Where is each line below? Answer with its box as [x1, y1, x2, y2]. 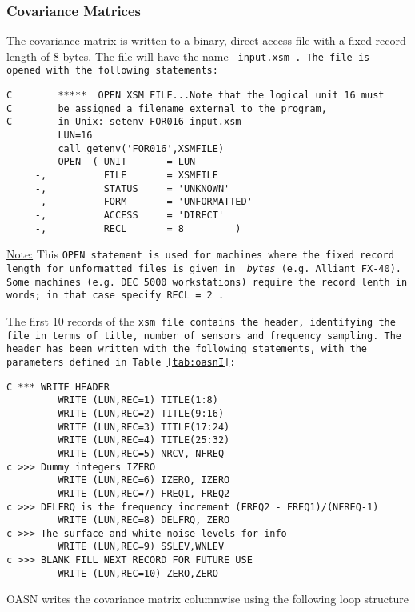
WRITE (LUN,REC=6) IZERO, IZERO [58, 474, 230, 486]
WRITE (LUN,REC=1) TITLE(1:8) [58, 394, 218, 406]
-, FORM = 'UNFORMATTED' [34, 196, 253, 208]
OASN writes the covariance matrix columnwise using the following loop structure [6, 590, 409, 607]
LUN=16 [58, 130, 93, 142]
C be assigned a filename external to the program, [6, 102, 327, 114]
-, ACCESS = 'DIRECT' [34, 210, 225, 222]
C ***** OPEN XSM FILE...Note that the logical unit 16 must [6, 90, 385, 102]
